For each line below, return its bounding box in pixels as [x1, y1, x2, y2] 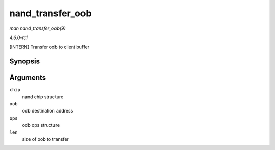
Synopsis [9, 57, 40, 66]
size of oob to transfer [22, 136, 69, 142]
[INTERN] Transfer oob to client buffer [9, 44, 90, 50]
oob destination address [22, 108, 73, 114]
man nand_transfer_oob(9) [9, 25, 66, 31]
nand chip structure [22, 94, 64, 100]
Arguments [9, 73, 46, 82]
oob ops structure [22, 122, 60, 128]
